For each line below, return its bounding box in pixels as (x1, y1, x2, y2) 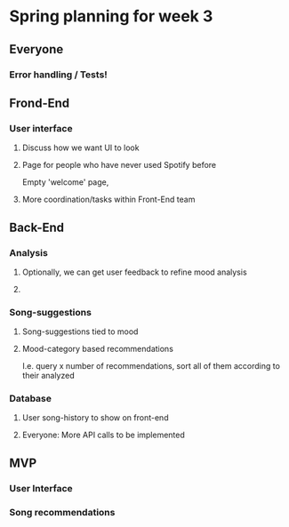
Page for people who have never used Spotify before (21, 160, 217, 171)
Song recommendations (9, 506, 116, 518)
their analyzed (21, 371, 75, 381)
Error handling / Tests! (9, 68, 108, 81)
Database (9, 393, 52, 405)
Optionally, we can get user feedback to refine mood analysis (21, 267, 247, 277)
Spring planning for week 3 (9, 6, 213, 27)
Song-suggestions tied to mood (21, 326, 139, 337)
